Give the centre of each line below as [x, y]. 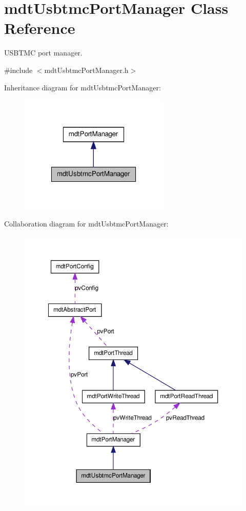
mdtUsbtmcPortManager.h [86, 70]
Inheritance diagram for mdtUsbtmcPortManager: [83, 87]
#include [18, 70]
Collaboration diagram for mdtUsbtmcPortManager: [86, 224]
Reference [40, 28]
